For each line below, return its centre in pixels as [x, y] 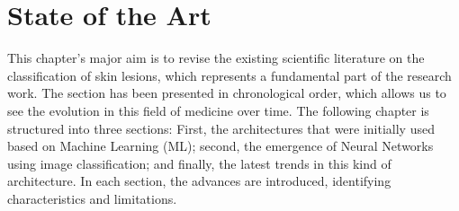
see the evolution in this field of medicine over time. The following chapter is [218, 110]
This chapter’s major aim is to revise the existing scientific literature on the [216, 58]
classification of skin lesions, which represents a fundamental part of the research [229, 75]
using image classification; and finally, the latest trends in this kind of [199, 163]
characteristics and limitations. [92, 198]
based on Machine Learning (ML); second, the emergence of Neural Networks [220, 146]
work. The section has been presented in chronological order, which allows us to [227, 93]
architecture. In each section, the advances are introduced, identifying [199, 181]
